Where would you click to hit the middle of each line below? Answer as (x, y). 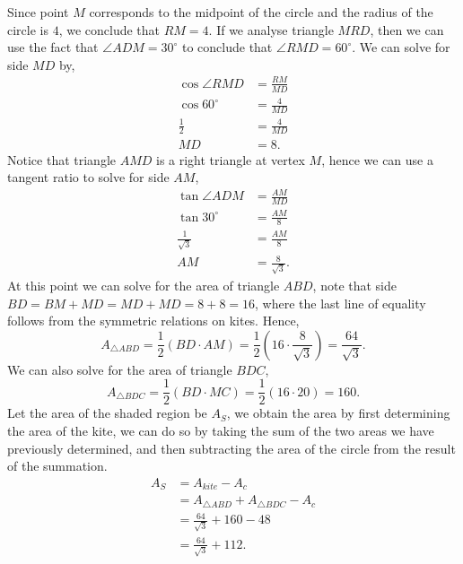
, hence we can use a (377, 159)
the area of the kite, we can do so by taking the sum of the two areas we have (221, 430)
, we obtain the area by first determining (338, 413)
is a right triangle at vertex (231, 159)
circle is (28, 29)
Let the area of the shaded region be (107, 413)
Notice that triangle (61, 159)
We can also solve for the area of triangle (120, 369)
